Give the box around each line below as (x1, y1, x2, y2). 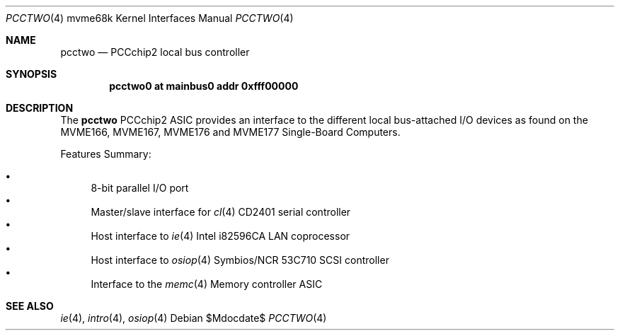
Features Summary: (60, 148, 151, 160)
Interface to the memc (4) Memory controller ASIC (91, 278, 323, 290)
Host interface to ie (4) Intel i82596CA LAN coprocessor (91, 230, 350, 242)
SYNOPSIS (6, 68, 57, 80)
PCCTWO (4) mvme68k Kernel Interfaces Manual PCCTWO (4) (6, 12, 294, 24)
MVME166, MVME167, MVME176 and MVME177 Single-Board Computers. (60, 126, 401, 138)
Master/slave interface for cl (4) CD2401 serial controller (91, 206, 351, 218)
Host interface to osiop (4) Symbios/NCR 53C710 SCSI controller (91, 254, 389, 266)
